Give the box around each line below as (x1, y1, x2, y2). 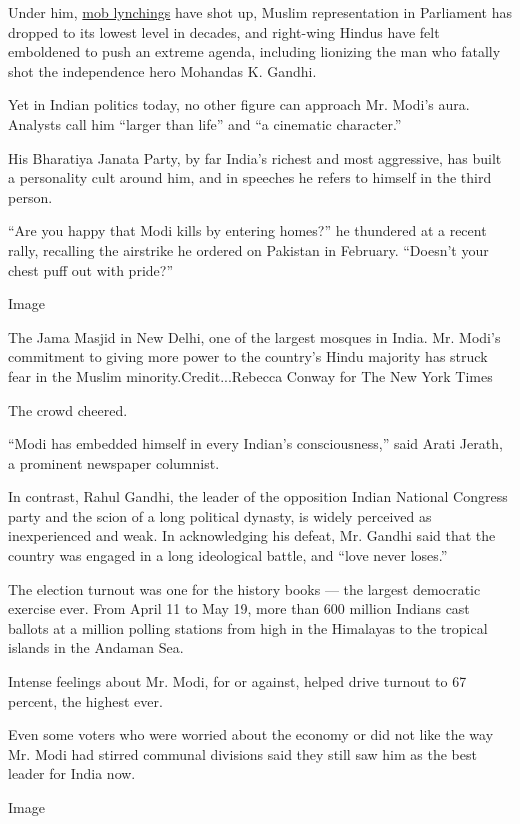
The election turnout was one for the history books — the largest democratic (8, 578, 481, 599)
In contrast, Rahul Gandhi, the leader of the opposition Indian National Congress (8, 486, 508, 507)
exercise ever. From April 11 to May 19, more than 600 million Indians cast (8, 598, 470, 619)
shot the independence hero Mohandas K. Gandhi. (8, 60, 317, 81)
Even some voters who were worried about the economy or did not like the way (8, 724, 494, 745)
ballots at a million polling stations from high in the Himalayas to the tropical (8, 617, 488, 638)
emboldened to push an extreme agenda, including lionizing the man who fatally (8, 41, 501, 62)
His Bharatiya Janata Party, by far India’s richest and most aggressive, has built (8, 147, 502, 168)
